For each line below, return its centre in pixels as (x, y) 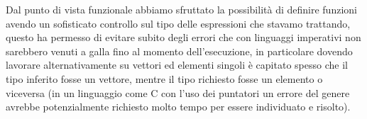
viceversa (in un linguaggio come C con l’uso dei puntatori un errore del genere (178, 92)
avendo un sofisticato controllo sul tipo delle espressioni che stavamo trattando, (178, 23)
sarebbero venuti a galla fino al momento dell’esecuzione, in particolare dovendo (179, 51)
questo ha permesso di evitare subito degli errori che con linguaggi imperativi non (183, 37)
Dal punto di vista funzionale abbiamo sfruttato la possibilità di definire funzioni (181, 9)
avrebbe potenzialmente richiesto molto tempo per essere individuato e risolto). (178, 107)
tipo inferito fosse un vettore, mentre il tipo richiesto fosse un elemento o (164, 78)
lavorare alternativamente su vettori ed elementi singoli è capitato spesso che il (177, 65)
